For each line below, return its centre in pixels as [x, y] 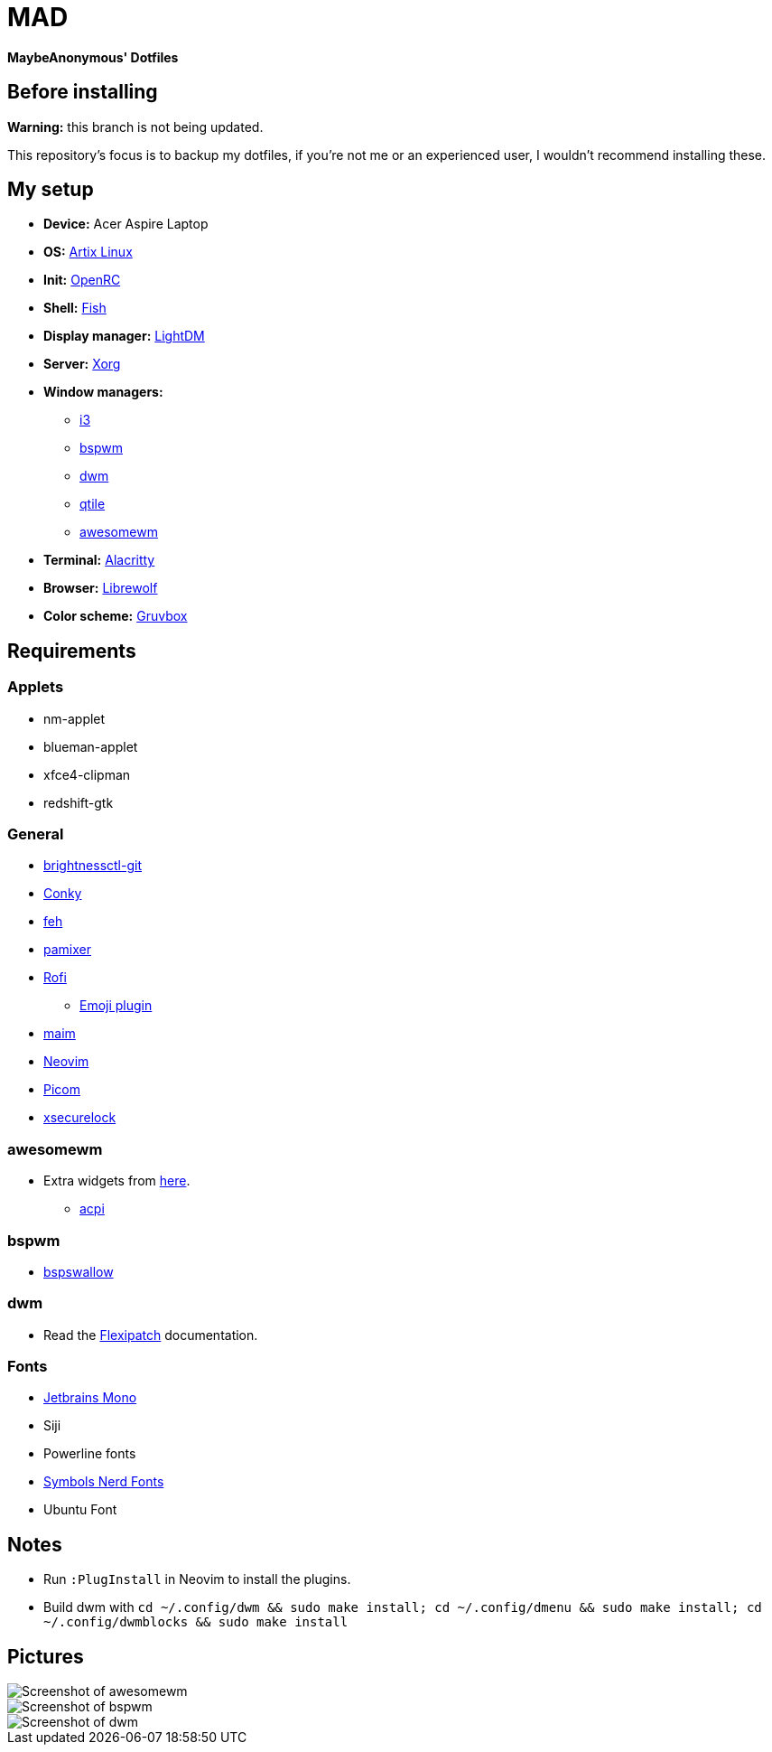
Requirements [72, 651]
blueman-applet [91, 746]
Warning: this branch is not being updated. [135, 126]
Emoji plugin [116, 1006]
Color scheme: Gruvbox [116, 616]
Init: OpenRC [82, 280]
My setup [51, 190]
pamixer [67, 950]
